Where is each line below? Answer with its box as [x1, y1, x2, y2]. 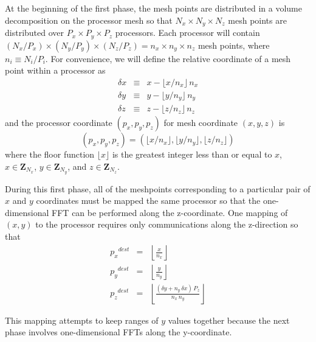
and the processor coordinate [5, 116, 112, 129]
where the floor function [5, 148, 95, 161]
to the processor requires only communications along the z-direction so [35, 218, 298, 231]
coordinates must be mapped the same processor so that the [36, 194, 261, 207]
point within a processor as [5, 64, 106, 77]
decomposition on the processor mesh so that [5, 13, 173, 26]
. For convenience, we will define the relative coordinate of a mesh [45, 52, 291, 65]
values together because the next [168, 313, 290, 326]
